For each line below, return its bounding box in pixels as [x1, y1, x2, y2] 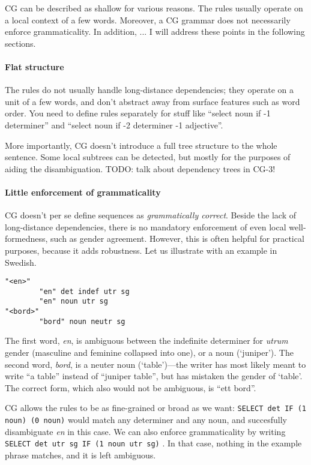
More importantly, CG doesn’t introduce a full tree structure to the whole [5, 139, 277, 151]
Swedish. [5, 256, 37, 268]
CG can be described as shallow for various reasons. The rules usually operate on [5, 2, 303, 14]
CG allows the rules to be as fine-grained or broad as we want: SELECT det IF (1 [5, 401, 307, 414]
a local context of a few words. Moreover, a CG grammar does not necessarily [5, 13, 291, 26]
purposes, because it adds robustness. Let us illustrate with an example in [5, 244, 277, 256]
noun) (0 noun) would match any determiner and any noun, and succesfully [5, 413, 287, 425]
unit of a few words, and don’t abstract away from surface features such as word [5, 95, 300, 107]
